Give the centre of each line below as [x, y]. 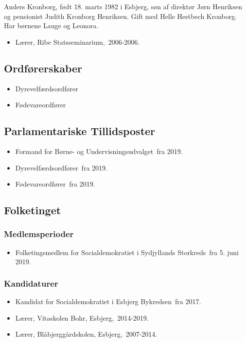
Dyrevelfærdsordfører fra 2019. [61, 167]
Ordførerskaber [43, 68]
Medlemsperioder [39, 234]
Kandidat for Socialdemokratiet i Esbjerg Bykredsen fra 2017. [108, 301]
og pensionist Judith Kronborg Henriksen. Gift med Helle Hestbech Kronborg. [121, 16]
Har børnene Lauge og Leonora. [51, 26]
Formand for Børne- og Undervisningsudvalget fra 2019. [99, 151]
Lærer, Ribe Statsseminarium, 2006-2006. [78, 42]
